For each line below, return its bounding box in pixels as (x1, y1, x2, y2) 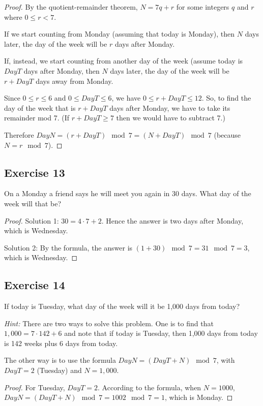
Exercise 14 (4, 277, 65, 293)
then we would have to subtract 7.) (116, 112, 225, 123)
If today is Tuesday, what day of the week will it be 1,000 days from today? (4, 301, 240, 311)
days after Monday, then (23, 65, 100, 76)
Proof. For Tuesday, (4, 382, 65, 392)
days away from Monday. (36, 75, 113, 86)
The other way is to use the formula (4, 355, 116, 365)
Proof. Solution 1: (4, 215, 59, 226)
